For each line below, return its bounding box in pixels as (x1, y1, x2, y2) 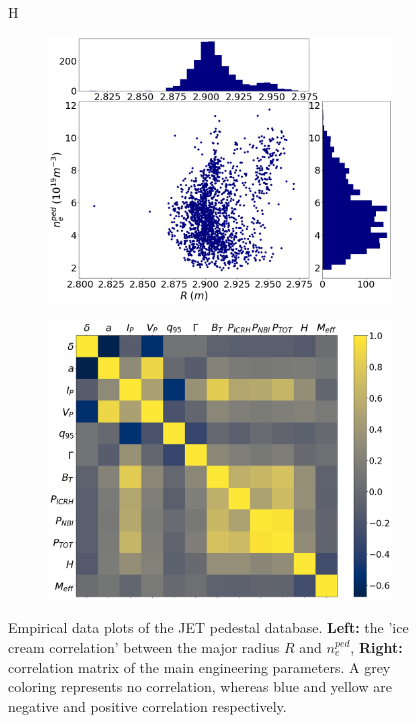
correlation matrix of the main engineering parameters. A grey (8, 656, 391, 677)
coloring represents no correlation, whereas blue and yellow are (8, 676, 392, 697)
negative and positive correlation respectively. (8, 695, 287, 716)
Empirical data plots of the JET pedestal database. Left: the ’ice (8, 617, 409, 638)
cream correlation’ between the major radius (8, 636, 280, 657)
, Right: (350, 636, 403, 657)
